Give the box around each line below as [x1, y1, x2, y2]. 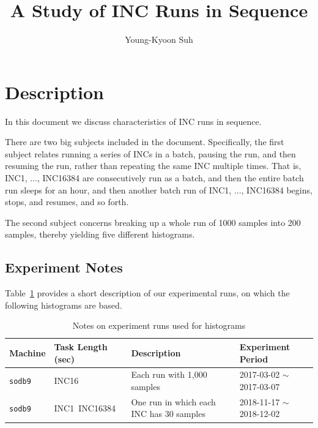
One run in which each [131, 395, 216, 408]
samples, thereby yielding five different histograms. [5, 228, 195, 241]
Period [239, 352, 268, 365]
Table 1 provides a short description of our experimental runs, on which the [5, 287, 290, 299]
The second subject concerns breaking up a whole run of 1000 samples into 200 [5, 216, 301, 228]
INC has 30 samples [131, 407, 205, 420]
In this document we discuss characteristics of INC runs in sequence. [5, 115, 262, 127]
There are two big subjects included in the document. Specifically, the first [5, 135, 284, 148]
